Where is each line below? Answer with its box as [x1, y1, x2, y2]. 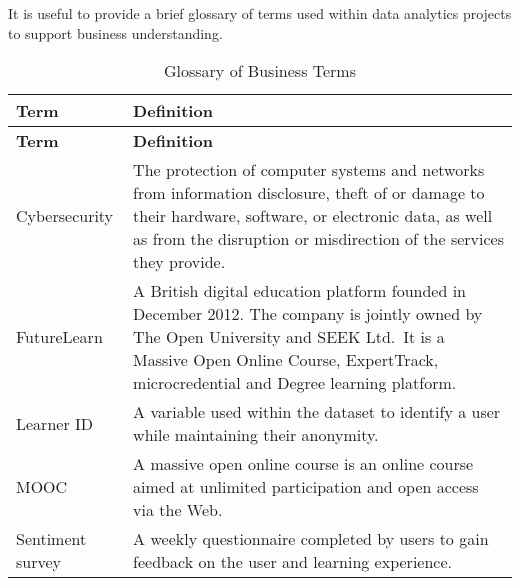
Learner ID [16, 411, 93, 435]
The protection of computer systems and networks [133, 158, 485, 182]
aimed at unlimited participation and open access [133, 475, 479, 499]
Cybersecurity [16, 204, 114, 228]
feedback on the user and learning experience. [133, 550, 452, 574]
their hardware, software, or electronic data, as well [133, 204, 493, 228]
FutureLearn [16, 325, 103, 349]
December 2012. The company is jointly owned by [133, 302, 483, 326]
